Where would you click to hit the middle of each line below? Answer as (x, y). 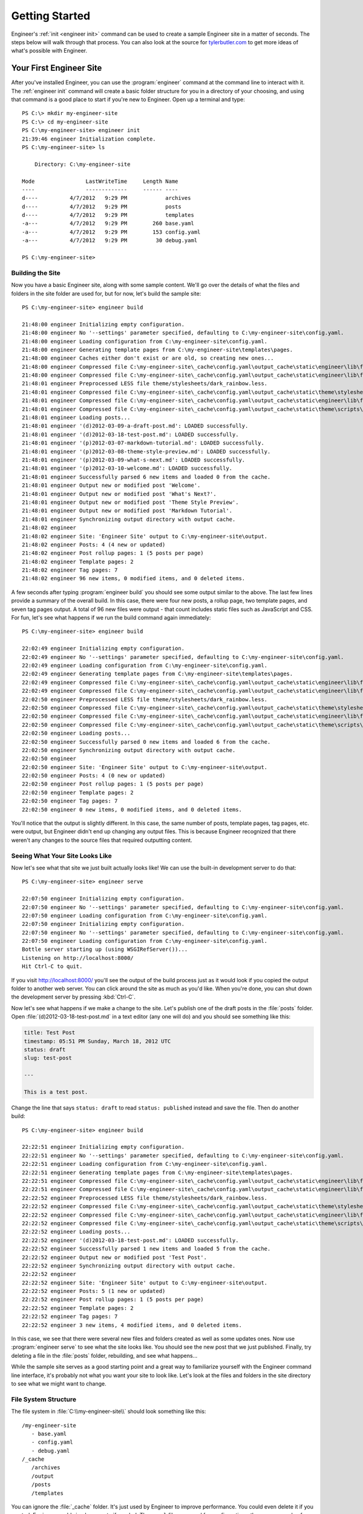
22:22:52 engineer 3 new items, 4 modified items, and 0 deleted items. (132, 1325)
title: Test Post (50, 1033)
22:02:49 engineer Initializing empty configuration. (103, 649)
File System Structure (44, 1399)
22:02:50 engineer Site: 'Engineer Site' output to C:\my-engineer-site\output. (145, 767)
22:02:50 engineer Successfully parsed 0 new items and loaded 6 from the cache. (146, 742)
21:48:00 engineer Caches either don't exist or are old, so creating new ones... (148, 358)
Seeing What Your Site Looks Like (61, 856)
